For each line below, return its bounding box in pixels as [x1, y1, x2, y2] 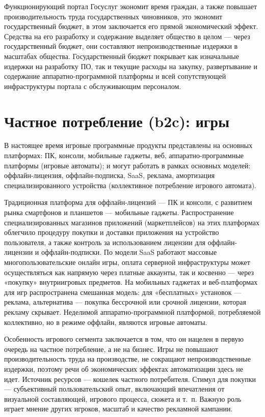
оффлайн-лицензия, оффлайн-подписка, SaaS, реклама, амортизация [4, 170, 215, 181]
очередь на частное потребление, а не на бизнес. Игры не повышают [4, 343, 218, 354]
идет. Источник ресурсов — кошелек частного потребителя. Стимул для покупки [4, 373, 256, 384]
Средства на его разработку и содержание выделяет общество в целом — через [4, 31, 250, 41]
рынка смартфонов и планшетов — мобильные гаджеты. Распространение [4, 207, 234, 218]
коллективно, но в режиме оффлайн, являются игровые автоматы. [4, 316, 207, 327]
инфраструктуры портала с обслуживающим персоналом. [4, 80, 181, 91]
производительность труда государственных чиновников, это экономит [4, 11, 223, 21]
